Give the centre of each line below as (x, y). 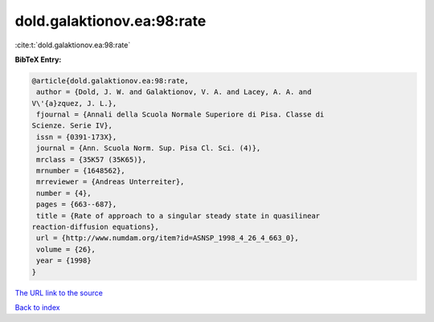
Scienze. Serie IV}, (72, 126)
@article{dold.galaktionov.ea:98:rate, (110, 81)
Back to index (37, 307)
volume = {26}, (66, 249)
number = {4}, (64, 193)
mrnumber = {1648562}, (81, 171)
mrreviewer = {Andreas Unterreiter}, (111, 182)
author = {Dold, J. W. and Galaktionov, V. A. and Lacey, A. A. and (174, 92)
